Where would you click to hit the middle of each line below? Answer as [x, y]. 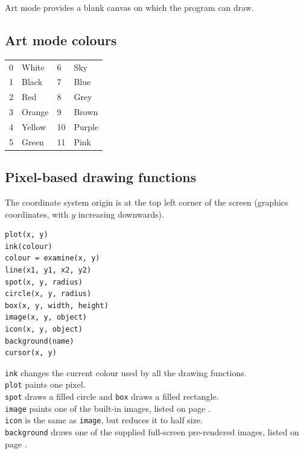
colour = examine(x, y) [52, 258]
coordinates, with [37, 214]
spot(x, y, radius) [44, 282]
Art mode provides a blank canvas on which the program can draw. [129, 7]
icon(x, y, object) [44, 329]
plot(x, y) [27, 235]
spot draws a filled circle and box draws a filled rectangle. [112, 396]
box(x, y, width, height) [57, 305]
